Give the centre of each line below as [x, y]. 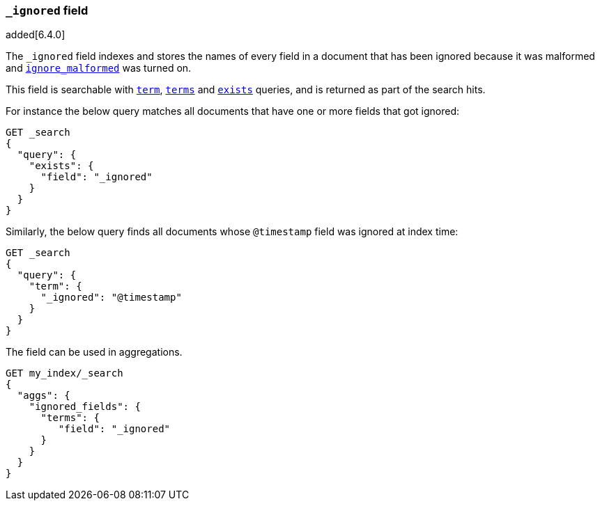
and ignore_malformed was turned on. [99, 68]
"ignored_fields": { [85, 407]
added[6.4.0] [36, 35]
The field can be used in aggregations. [94, 352]
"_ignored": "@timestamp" [111, 298]
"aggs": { [44, 396]
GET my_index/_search [64, 373]
